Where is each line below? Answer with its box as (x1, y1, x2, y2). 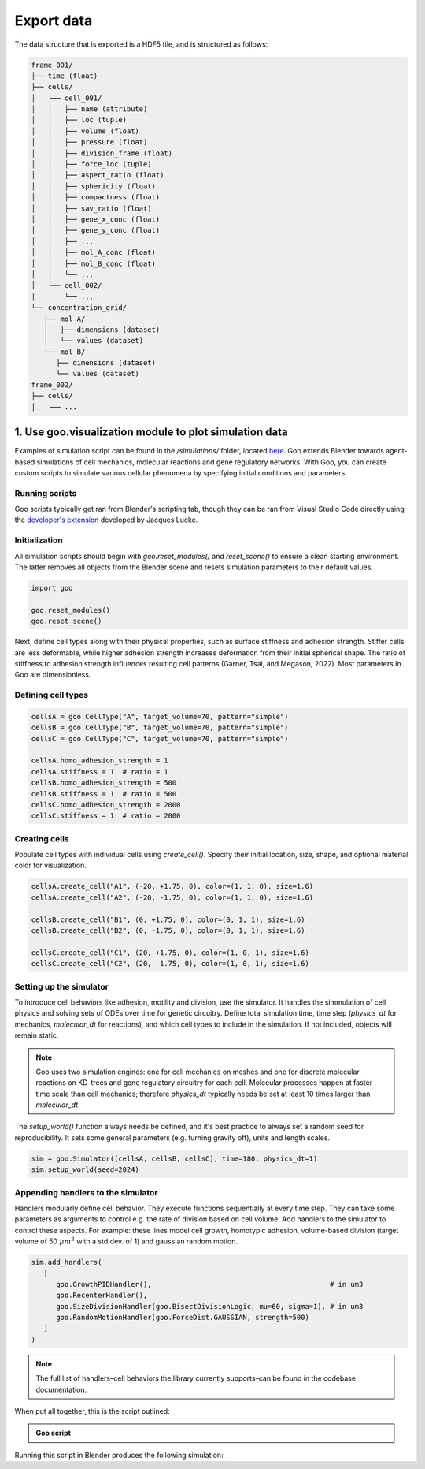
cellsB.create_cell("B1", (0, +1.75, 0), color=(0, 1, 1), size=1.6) (31, 915, 305, 924)
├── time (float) (31, 71, 98, 80)
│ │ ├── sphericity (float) (31, 181, 157, 191)
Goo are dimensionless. (14, 670, 91, 680)
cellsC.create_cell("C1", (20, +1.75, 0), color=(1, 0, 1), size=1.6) (31, 948, 310, 957)
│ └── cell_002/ (31, 281, 102, 290)
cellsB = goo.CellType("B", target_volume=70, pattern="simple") (31, 723, 289, 733)
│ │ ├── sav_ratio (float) (31, 203, 153, 213)
